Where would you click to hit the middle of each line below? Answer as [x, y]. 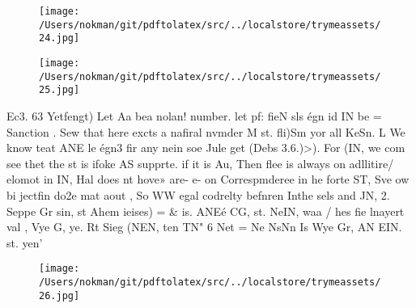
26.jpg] [59, 295]
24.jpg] [59, 38]
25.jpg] [59, 90]
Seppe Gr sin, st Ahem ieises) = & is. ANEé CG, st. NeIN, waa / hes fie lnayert [206, 211]
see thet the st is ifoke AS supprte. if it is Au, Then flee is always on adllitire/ [200, 163]
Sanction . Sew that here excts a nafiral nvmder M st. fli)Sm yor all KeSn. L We [206, 131]
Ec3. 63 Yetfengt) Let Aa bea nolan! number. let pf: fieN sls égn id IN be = [194, 115]
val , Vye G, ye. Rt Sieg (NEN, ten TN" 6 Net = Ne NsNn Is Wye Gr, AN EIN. [204, 227]
